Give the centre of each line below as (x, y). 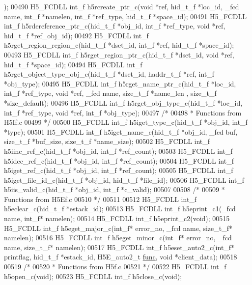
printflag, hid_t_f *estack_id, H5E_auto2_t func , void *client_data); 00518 (121, 257)
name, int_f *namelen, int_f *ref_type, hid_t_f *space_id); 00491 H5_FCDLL (126, 16)
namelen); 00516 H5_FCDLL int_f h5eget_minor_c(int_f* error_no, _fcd (118, 238)
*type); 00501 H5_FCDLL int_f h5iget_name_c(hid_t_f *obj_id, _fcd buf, (121, 131)
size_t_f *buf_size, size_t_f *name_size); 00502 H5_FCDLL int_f (107, 141)
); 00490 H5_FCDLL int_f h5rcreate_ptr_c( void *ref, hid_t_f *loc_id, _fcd (122, 6)
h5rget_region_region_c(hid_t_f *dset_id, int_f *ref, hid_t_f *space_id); (119, 45)
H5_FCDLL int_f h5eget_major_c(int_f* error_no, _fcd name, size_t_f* (118, 228)
